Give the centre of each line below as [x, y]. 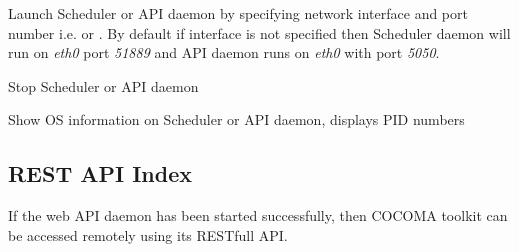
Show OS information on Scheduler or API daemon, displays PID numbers [236, 119]
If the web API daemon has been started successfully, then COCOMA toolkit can [258, 215]
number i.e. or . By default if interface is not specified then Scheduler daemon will [259, 32]
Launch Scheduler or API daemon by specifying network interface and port [238, 13]
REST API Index [100, 173]
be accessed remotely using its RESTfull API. [148, 234]
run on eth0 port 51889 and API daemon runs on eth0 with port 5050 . [224, 52]
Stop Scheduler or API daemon [103, 85]
